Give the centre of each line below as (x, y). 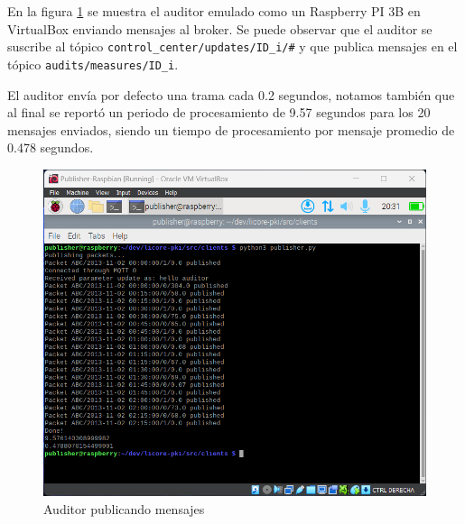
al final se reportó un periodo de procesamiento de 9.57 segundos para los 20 (219, 112)
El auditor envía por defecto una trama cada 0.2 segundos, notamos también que (231, 94)
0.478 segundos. (51, 147)
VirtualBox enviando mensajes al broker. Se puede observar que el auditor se (220, 28)
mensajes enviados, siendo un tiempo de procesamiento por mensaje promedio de (231, 129)
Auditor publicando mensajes (124, 508)
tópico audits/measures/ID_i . (93, 64)
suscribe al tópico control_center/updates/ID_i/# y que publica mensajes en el (232, 46)
